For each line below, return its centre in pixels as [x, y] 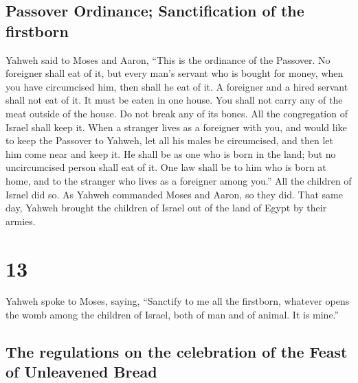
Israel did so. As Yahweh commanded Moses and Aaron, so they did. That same [174, 194]
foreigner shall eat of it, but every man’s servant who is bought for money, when [175, 73]
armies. [21, 221]
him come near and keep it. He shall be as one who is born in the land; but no [171, 153]
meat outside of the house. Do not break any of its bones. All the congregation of [177, 113]
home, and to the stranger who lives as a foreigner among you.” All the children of [179, 180]
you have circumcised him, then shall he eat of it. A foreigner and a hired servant [177, 86]
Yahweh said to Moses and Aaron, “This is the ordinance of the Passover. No [168, 59]
